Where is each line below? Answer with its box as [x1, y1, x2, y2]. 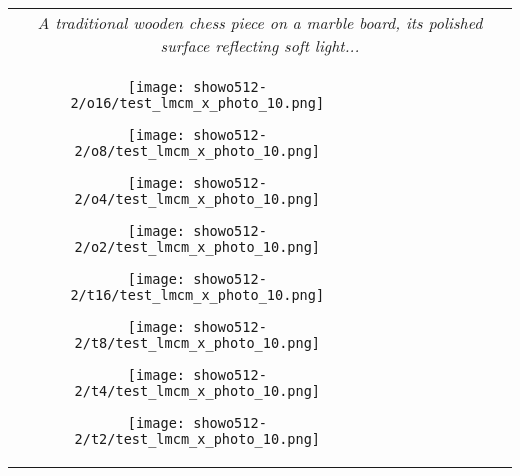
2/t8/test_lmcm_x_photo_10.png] [74, 335, 321, 351]
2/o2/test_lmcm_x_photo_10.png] [74, 239, 321, 255]
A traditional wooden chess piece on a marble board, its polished [37, 11, 483, 34]
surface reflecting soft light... [160, 34, 360, 57]
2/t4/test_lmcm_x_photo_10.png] [74, 383, 321, 399]
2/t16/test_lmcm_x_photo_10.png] [70, 287, 325, 303]
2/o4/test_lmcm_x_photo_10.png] [74, 191, 321, 207]
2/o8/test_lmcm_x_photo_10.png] [74, 143, 321, 159]
